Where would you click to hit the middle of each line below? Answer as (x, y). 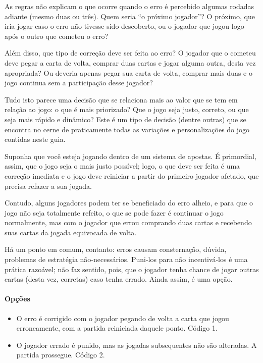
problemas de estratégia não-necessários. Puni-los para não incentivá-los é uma (126, 259)
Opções (17, 299)
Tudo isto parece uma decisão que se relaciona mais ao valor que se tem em (121, 99)
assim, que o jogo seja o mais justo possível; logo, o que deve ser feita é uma (122, 166)
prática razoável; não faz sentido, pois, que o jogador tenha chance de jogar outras (132, 269)
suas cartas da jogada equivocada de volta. (71, 232)
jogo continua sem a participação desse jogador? (79, 83)
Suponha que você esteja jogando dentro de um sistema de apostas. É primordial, (130, 156)
